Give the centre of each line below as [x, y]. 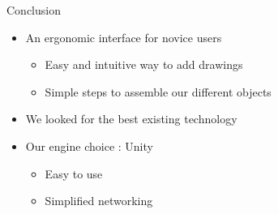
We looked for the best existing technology [131, 119]
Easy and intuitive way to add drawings [144, 64]
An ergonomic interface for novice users [124, 37]
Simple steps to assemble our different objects [158, 91]
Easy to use [74, 173]
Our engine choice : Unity [89, 146]
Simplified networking [99, 201]
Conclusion [34, 10]
